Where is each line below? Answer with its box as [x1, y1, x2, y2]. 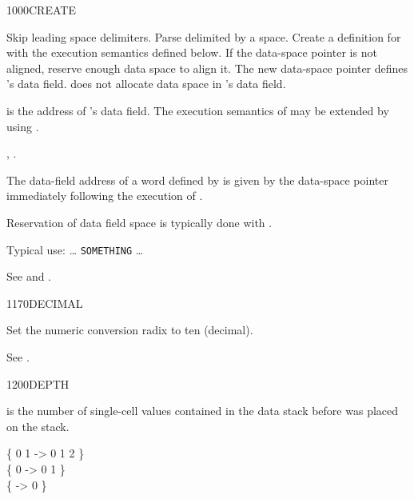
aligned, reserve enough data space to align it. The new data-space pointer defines [6, 59, 408, 76]
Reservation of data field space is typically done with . [6, 214, 273, 230]
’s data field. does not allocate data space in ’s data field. [6, 75, 286, 92]
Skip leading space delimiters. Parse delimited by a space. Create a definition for [6, 28, 401, 45]
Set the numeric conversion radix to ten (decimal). [6, 321, 253, 338]
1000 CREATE [6, 2, 76, 18]
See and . [6, 268, 51, 285]
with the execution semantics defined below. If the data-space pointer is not [6, 44, 377, 61]
